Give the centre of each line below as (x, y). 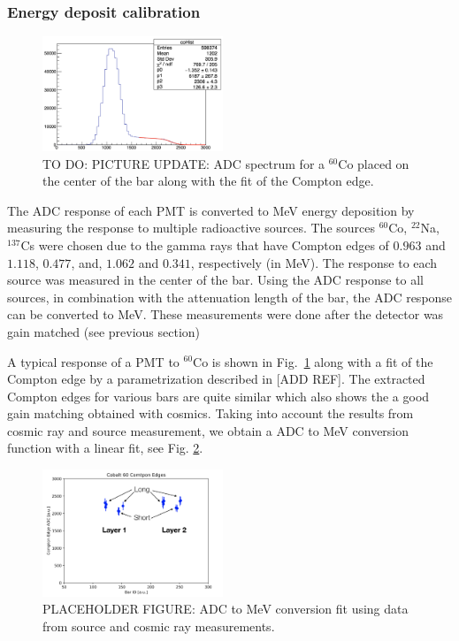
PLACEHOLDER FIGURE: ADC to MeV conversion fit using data (226, 609)
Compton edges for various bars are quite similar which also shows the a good (218, 396)
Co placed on (374, 163)
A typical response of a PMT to (93, 361)
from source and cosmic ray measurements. (159, 626)
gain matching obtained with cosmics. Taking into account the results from (210, 413)
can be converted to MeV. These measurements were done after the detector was (226, 314)
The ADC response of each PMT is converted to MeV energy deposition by (211, 210)
